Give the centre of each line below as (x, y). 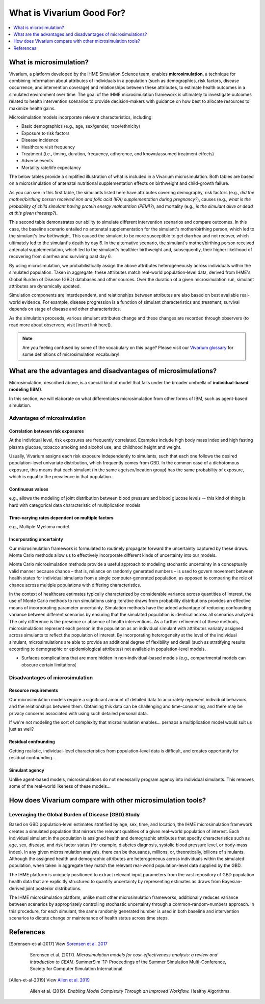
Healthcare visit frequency (48, 147)
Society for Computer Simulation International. (77, 969)
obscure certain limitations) (49, 665)
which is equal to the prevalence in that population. (61, 477)
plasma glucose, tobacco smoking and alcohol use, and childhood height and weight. (95, 447)
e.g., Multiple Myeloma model (39, 527)
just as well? (22, 729)
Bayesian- (232, 882)
